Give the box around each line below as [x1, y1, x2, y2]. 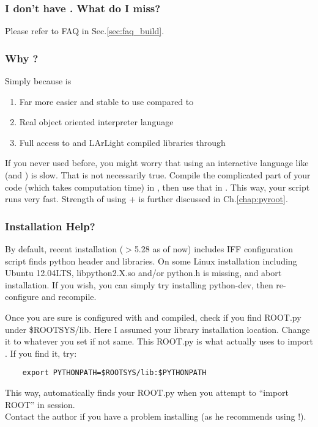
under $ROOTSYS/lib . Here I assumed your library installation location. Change [5, 323, 310, 335]
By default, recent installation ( [5, 243, 124, 255]
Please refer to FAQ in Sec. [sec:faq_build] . [5, 24, 165, 37]
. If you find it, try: [5, 346, 77, 359]
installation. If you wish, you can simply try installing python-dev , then [5, 278, 273, 291]
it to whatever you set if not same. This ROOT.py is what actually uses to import [5, 335, 313, 348]
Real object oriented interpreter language [19, 115, 174, 128]
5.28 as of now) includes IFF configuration [134, 243, 294, 255]
